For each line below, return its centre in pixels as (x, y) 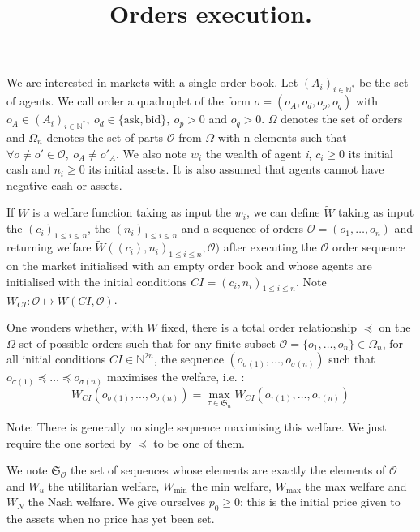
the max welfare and (356, 485)
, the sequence (189, 359)
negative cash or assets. (64, 184)
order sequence (369, 247)
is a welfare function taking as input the (132, 212)
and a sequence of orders (242, 228)
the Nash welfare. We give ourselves (116, 502)
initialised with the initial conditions (97, 281)
